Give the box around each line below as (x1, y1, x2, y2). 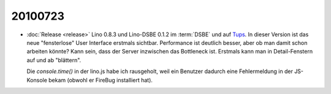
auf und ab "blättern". (26, 56, 82, 64)
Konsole (26, 76, 47, 84)
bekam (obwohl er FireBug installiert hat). (48, 76, 153, 84)
